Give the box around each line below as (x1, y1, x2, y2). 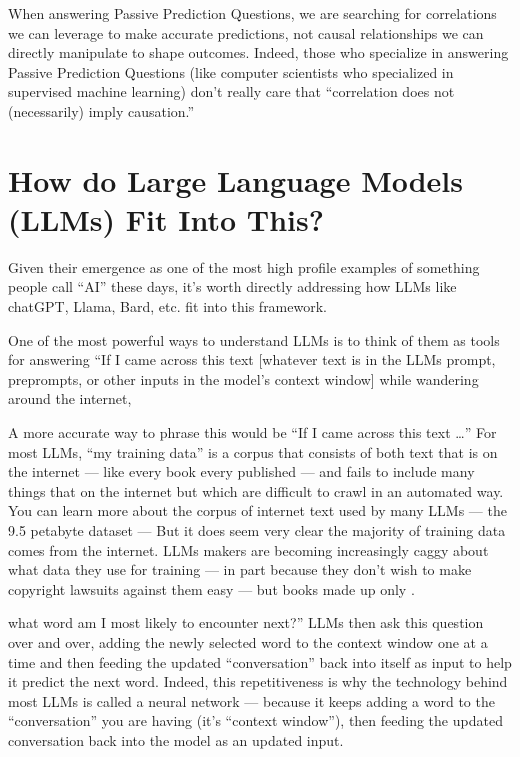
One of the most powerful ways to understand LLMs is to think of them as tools (8, 329, 500, 350)
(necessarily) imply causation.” (8, 100, 195, 121)
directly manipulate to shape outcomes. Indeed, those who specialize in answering (8, 42, 509, 63)
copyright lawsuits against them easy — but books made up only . (8, 578, 415, 599)
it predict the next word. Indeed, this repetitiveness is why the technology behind (8, 671, 508, 692)
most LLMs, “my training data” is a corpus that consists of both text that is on (8, 441, 498, 462)
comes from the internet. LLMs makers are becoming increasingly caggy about (8, 539, 489, 560)
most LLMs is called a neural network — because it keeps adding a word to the (8, 690, 495, 711)
